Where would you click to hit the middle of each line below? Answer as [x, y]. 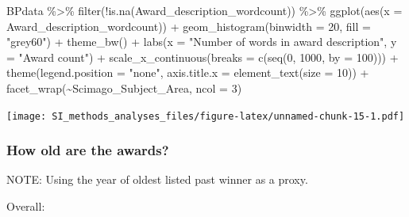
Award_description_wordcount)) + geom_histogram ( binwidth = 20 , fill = [189, 26]
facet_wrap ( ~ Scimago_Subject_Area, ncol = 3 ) [124, 88]
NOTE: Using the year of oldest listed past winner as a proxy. [157, 179]
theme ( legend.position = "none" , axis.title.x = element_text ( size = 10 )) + [188, 72]
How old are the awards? [88, 150]
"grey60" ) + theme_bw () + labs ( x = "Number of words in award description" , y [202, 42]
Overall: [26, 206]
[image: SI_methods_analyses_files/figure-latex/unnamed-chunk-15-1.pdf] [206, 116]
